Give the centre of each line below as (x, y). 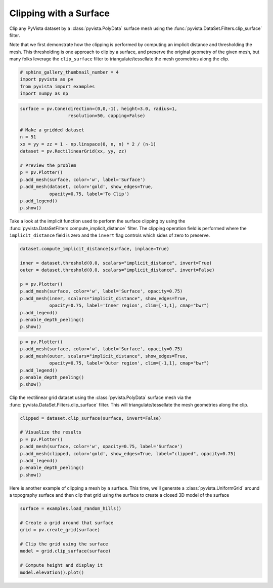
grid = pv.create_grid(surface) (60, 530)
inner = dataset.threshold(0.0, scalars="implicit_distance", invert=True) (116, 263)
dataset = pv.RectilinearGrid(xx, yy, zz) (73, 151)
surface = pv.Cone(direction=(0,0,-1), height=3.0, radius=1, (99, 108)
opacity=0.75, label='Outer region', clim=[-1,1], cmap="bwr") (129, 363)
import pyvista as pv (47, 79)
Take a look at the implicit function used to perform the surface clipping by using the (97, 221)
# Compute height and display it (61, 565)
